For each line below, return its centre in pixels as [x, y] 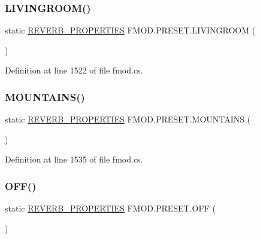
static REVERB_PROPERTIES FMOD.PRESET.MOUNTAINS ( [128, 119]
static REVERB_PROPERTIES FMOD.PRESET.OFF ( [110, 208]
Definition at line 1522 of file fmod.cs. [74, 70]
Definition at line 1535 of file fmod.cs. [74, 159]
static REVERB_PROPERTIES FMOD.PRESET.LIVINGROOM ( [130, 30]
